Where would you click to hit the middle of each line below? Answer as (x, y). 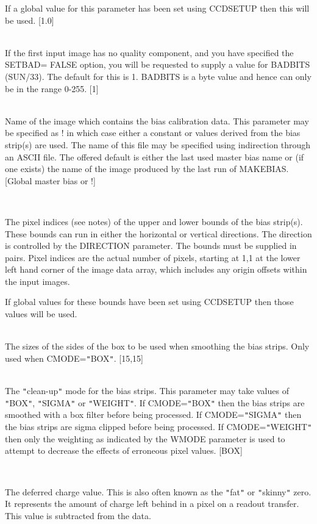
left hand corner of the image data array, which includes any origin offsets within (156, 269)
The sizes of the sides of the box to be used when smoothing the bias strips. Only (157, 346)
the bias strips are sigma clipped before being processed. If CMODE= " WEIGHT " (158, 427)
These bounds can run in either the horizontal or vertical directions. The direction (158, 233)
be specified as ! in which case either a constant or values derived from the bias (153, 133)
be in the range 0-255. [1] (52, 88)
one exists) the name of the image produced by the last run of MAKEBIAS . (147, 169)
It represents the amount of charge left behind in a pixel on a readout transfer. (152, 504)
